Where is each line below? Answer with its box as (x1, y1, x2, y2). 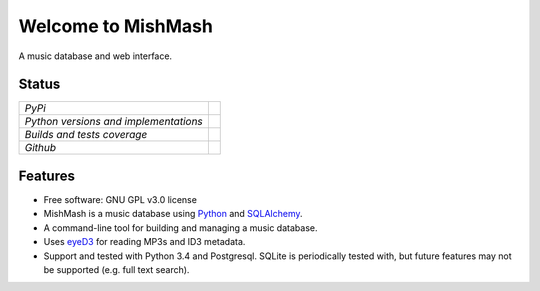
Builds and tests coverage (24, 128, 148, 142)
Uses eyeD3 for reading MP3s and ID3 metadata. (43, 236, 246, 248)
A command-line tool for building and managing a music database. (43, 221, 318, 234)
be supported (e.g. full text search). (43, 263, 190, 275)
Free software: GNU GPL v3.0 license (43, 193, 197, 205)
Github (24, 141, 57, 155)
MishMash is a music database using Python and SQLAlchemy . (43, 208, 304, 220)
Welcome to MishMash (18, 15, 214, 37)
